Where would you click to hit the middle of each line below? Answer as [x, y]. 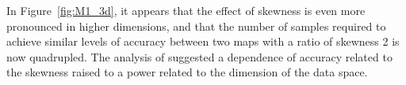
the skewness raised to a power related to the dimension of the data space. [187, 72]
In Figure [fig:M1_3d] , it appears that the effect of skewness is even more [186, 10]
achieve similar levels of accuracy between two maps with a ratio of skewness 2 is [203, 41]
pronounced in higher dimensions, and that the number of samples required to [196, 26]
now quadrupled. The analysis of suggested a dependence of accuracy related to [199, 56]
